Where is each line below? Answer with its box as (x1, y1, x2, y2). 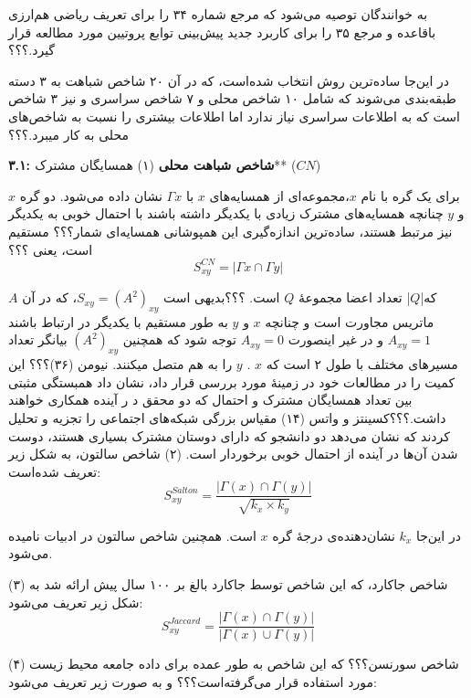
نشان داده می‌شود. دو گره (19, 185, 162, 205)
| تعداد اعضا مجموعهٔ (298, 288, 411, 307)
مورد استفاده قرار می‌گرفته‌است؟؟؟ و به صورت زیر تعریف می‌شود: (8, 672, 377, 691)
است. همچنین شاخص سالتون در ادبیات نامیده (8, 525, 256, 545)
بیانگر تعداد (8, 330, 68, 349)
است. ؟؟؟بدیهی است (162, 288, 280, 307)
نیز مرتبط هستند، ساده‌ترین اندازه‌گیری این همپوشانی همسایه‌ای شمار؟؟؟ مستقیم (8, 221, 453, 240)
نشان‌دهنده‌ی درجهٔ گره (272, 525, 395, 545)
